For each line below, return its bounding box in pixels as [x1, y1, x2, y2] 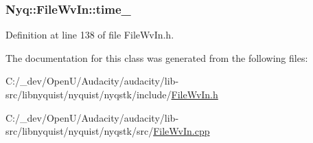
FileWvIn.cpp [153, 124, 210, 138]
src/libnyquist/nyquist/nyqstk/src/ [5, 124, 154, 138]
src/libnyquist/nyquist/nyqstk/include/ [5, 87, 172, 101]
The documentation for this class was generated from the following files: [5, 50, 308, 65]
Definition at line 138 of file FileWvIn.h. [5, 27, 174, 42]
